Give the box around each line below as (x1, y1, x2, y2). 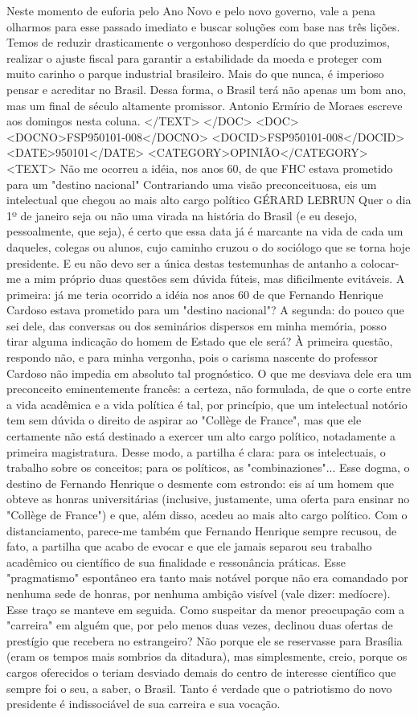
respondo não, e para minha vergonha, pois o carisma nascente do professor (6, 349, 378, 366)
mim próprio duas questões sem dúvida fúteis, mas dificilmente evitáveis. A (34, 270, 405, 287)
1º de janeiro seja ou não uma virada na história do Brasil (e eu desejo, (6, 207, 358, 223)
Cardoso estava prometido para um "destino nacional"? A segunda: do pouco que (6, 301, 404, 318)
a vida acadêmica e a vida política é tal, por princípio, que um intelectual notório (6, 395, 408, 412)
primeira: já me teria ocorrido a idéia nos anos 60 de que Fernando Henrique (6, 285, 383, 302)
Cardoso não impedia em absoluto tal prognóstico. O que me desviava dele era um (6, 364, 412, 381)
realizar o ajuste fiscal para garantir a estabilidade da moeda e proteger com (6, 49, 383, 66)
